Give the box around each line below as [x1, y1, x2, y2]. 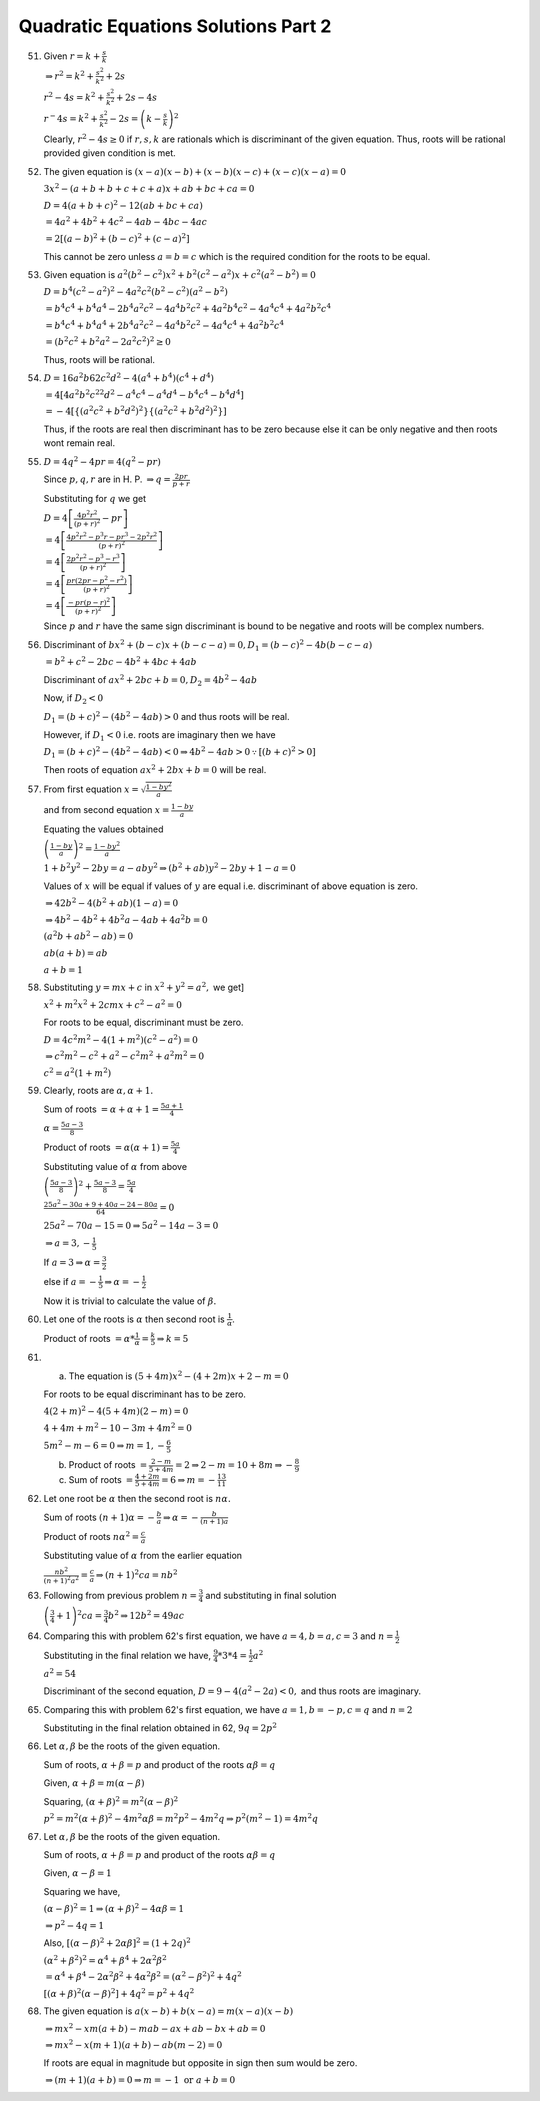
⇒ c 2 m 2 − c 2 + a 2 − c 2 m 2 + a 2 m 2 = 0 [45, 1049, 205, 1062]
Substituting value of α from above [43, 1160, 188, 1172]
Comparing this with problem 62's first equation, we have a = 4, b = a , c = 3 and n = [43, 1630, 394, 1642]
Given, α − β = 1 [43, 1867, 112, 1879]
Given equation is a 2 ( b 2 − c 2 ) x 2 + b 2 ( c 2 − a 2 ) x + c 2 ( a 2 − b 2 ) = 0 [43, 268, 317, 280]
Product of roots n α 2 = [43, 1529, 140, 1542]
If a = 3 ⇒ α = [43, 1256, 101, 1269]
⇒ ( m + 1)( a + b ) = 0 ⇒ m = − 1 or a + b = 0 [45, 2075, 236, 2086]
